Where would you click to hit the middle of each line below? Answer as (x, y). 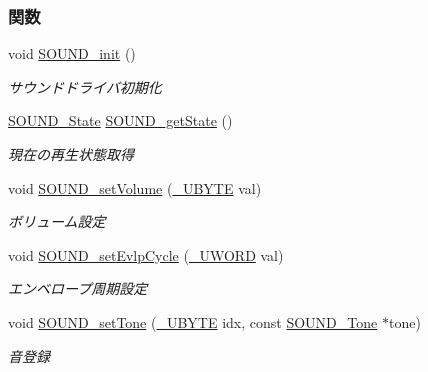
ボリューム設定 (57, 221)
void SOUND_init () (72, 53)
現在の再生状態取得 (71, 154)
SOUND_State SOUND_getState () (120, 120)
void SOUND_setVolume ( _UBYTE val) (135, 187)
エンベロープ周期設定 (78, 288)
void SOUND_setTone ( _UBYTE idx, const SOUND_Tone (193, 321)
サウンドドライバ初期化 (85, 86)
